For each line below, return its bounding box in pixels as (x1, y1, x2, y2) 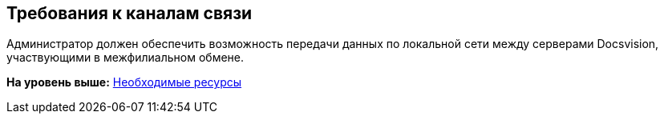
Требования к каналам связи (6, 3, 253, 23)
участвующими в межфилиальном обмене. (6, 50, 245, 65)
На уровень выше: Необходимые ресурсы (6, 75, 242, 90)
